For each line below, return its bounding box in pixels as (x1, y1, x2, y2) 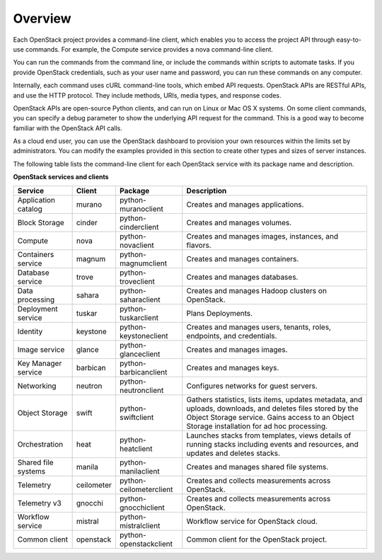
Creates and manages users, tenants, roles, (186, 322, 332, 332)
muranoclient (119, 204, 164, 214)
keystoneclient (119, 331, 168, 341)
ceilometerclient (119, 484, 173, 494)
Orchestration (17, 439, 64, 449)
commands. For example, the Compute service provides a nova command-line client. (25, 45, 274, 53)
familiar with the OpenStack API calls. (13, 124, 123, 132)
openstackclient (119, 539, 173, 549)
